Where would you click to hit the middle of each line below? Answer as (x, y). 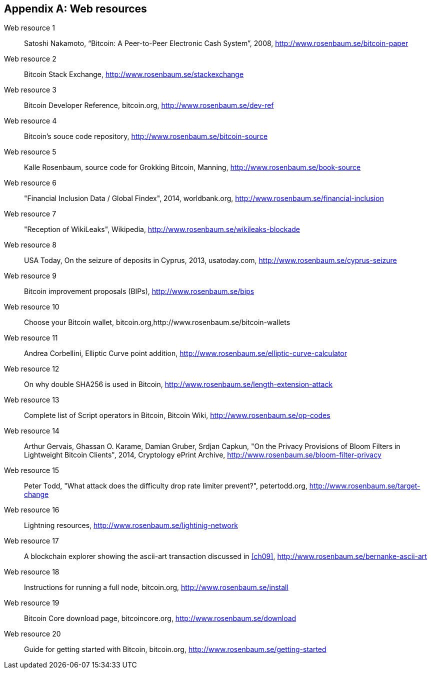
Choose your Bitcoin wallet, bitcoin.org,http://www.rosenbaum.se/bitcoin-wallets (157, 322)
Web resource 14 (32, 431)
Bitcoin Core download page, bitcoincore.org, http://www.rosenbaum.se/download (160, 618)
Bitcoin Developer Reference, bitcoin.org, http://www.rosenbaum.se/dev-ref (149, 105)
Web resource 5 (30, 152)
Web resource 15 (32, 470)
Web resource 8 (30, 245)
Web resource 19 (32, 603)
